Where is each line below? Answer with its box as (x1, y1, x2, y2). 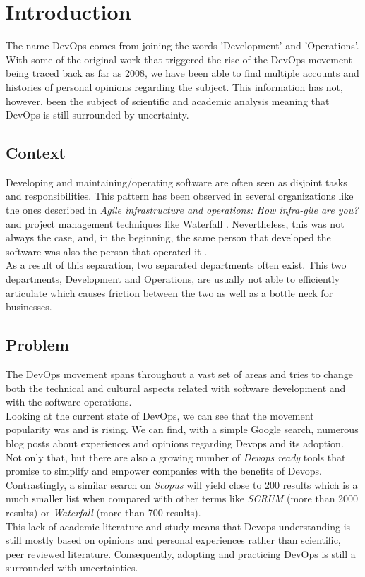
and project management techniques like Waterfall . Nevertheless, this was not (6, 216, 345, 231)
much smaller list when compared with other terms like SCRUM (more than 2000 (6, 491, 359, 506)
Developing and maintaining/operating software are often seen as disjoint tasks (6, 174, 347, 189)
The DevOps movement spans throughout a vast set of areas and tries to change (6, 367, 353, 382)
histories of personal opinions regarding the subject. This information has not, (6, 79, 343, 94)
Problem (6, 334, 69, 356)
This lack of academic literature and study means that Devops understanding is (6, 518, 351, 533)
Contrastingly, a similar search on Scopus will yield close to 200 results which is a (6, 477, 358, 492)
